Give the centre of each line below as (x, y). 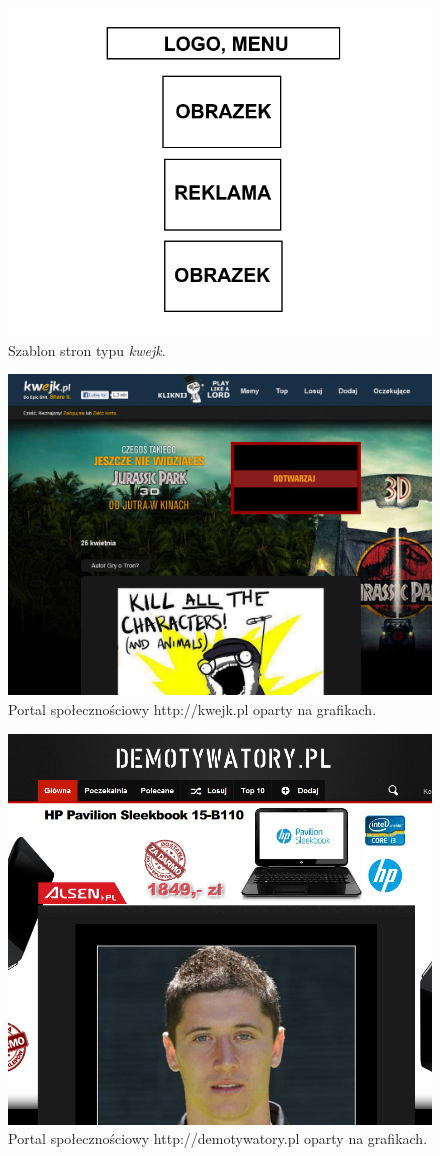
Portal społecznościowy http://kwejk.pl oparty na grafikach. (192, 709)
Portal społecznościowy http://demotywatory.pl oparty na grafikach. (218, 1138)
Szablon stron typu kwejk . (87, 349)
